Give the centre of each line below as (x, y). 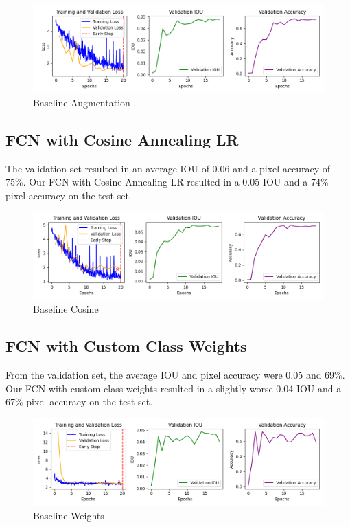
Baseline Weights (69, 515)
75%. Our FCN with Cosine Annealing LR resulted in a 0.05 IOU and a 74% (167, 182)
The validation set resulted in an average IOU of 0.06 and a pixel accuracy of (168, 168)
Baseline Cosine (66, 309)
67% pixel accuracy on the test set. (79, 402)
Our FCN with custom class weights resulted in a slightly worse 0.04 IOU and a (174, 388)
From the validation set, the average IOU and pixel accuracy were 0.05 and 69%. (175, 374)
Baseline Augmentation (82, 102)
